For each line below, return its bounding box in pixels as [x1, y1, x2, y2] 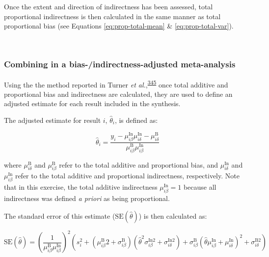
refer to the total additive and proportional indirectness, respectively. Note [15, 171, 240, 181]
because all [183, 182, 216, 192]
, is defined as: [114, 115, 158, 125]
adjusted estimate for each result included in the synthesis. [4, 98, 181, 109]
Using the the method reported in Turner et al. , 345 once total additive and [4, 78, 228, 89]
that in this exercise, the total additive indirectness [4, 182, 158, 192]
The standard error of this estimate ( [4, 210, 115, 221]
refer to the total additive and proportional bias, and [59, 159, 218, 170]
